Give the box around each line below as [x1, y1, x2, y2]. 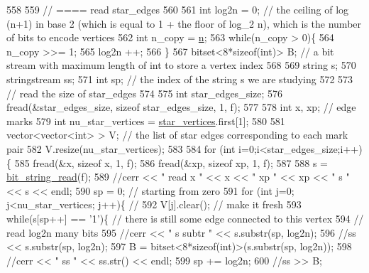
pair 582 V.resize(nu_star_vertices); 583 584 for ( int [6, 141, 236, 156]
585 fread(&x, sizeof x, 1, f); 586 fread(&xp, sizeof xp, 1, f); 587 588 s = [14, 155, 328, 170]
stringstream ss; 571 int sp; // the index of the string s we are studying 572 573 [6, 71, 353, 86]
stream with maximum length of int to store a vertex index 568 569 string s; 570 [6, 58, 356, 73]
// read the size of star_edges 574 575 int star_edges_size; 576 [6, 85, 283, 100]
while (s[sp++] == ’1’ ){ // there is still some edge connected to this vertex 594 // [6, 210, 364, 225]
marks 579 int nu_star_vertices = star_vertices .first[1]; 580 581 [6, 113, 285, 128]
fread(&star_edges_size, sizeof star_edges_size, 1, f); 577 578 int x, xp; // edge [6, 100, 356, 114]
